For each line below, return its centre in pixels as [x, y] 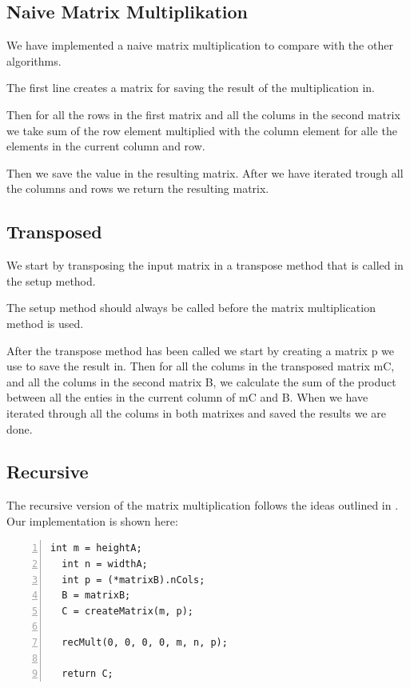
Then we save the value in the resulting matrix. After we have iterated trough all [205, 172]
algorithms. [34, 60]
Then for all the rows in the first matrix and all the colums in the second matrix [203, 114]
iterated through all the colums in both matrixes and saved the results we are [197, 412]
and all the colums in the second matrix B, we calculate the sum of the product [201, 381]
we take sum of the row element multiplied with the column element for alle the [202, 130]
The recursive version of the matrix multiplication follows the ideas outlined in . [203, 505]
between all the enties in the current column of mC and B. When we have [187, 397]
